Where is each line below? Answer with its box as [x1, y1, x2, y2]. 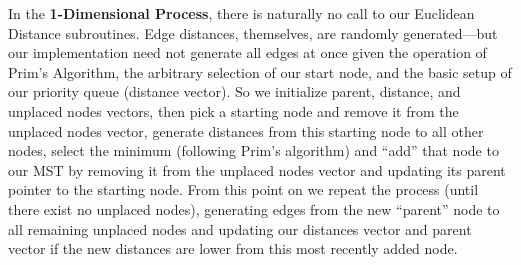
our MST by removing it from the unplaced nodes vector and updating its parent [8, 159, 506, 180]
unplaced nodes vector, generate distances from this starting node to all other [8, 120, 484, 141]
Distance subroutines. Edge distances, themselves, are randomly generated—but [8, 22, 498, 43]
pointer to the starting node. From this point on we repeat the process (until [8, 179, 479, 200]
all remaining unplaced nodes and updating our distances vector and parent [8, 218, 472, 239]
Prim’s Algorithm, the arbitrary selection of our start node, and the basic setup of [8, 61, 512, 82]
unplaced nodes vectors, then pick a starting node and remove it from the [8, 100, 459, 121]
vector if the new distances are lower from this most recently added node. [8, 238, 458, 259]
